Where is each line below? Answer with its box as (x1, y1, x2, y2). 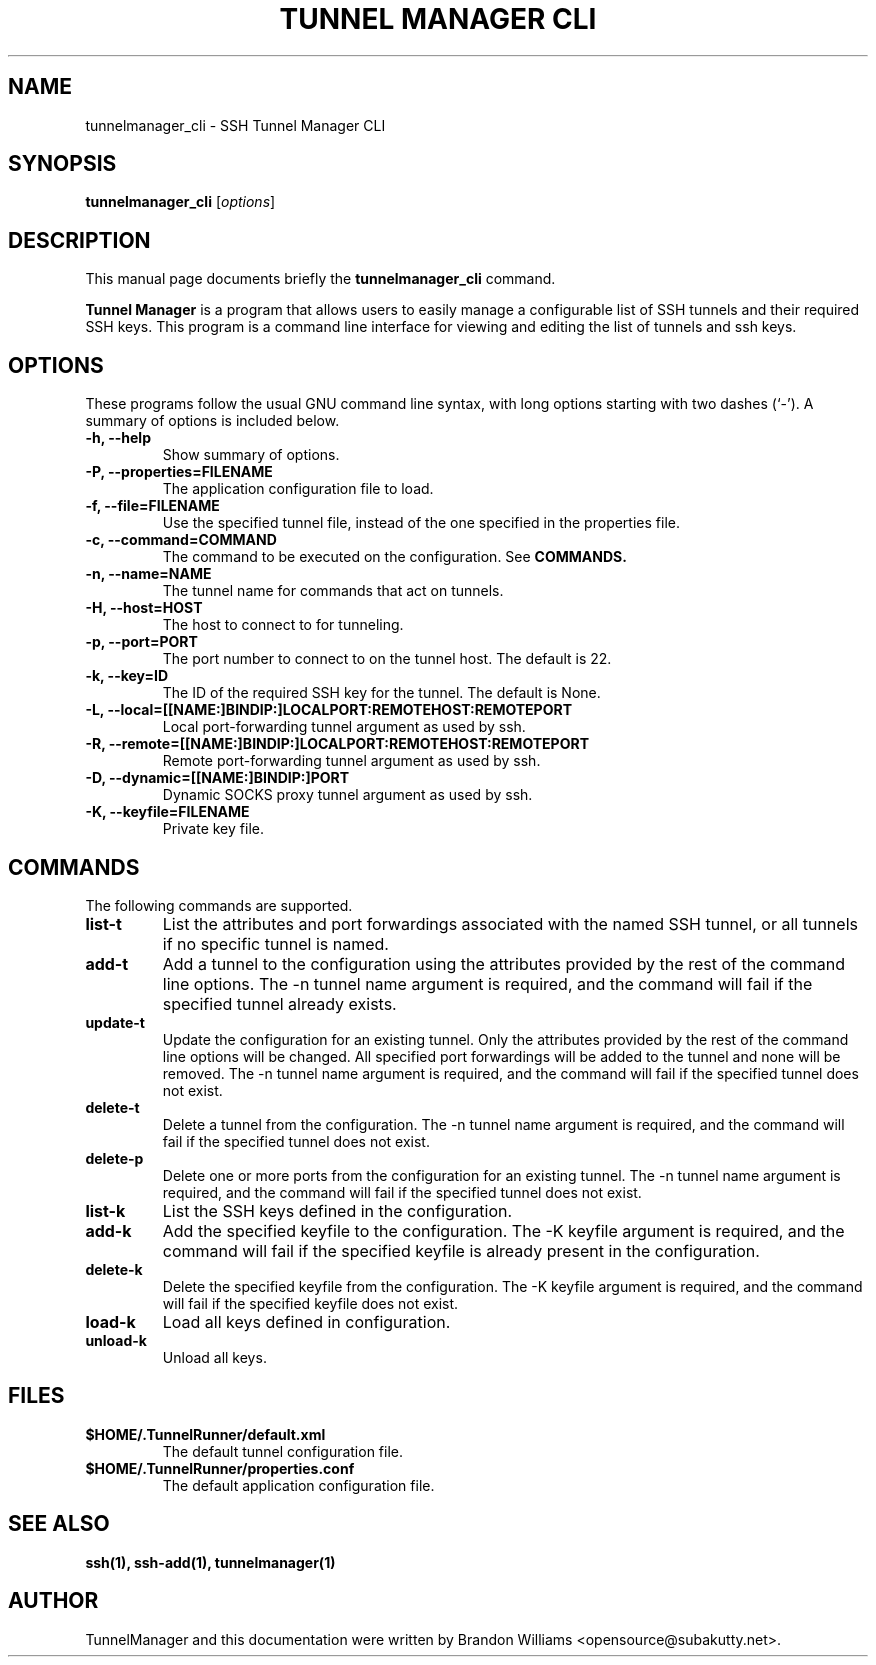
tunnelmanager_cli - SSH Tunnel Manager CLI (85, 116, 386, 134)
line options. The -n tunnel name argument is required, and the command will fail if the (162, 973, 813, 994)
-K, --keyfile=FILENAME (85, 803, 250, 821)
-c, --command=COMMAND (85, 531, 277, 549)
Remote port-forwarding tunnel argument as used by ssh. (162, 752, 541, 770)
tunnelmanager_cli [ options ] (85, 193, 276, 211)
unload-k (85, 1331, 147, 1349)
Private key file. (162, 820, 264, 838)
